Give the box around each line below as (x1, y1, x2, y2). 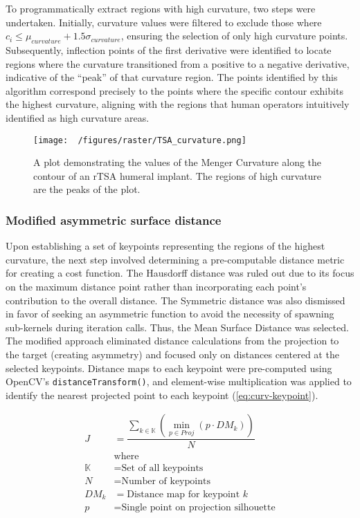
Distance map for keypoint (127, 489, 240, 499)
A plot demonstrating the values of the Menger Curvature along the (33, 155, 322, 169)
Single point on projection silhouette (121, 503, 276, 513)
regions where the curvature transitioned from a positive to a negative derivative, (6, 56, 350, 71)
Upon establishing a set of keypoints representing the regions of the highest (6, 239, 325, 253)
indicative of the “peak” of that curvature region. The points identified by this (6, 70, 338, 84)
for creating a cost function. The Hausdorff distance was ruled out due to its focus (6, 266, 354, 280)
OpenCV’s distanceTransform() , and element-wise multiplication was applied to (6, 374, 352, 389)
